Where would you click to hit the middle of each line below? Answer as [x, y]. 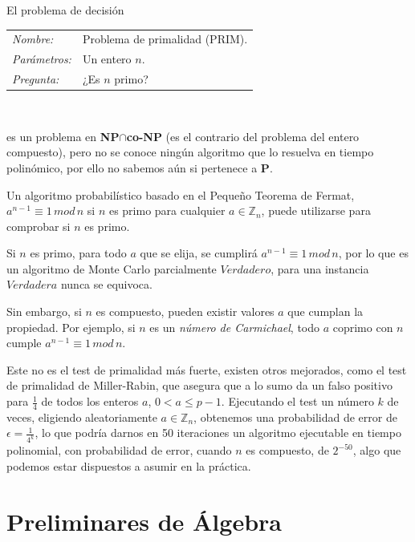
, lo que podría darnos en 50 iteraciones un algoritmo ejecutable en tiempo [218, 433]
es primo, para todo [78, 253]
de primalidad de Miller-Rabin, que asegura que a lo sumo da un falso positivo [199, 385]
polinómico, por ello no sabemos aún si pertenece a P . [140, 167]
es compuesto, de [287, 450]
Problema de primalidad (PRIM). [165, 39]
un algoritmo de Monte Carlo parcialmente [112, 268]
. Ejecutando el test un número [297, 401]
